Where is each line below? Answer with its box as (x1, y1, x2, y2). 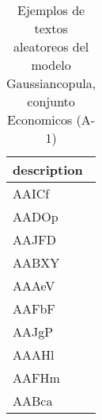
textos (34, 19, 68, 37)
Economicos (7, 110, 73, 129)
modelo (31, 56, 71, 74)
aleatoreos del (13, 37, 89, 56)
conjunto (27, 92, 75, 110)
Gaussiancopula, (6, 74, 96, 92)
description (13, 160, 83, 179)
